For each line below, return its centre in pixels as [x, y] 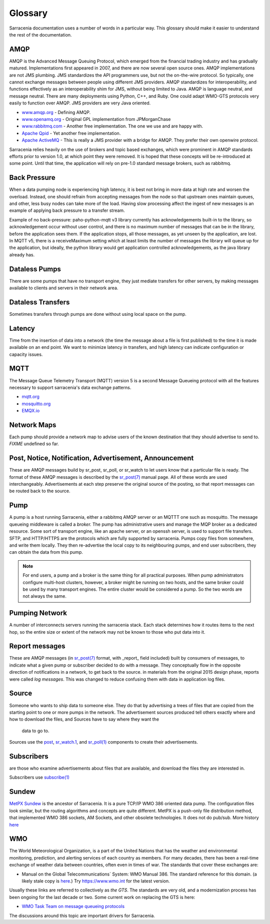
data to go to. [35, 731]
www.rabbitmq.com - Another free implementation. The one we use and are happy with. [112, 126]
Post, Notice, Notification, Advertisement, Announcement [101, 458]
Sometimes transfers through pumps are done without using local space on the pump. [98, 314]
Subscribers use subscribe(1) [39, 778]
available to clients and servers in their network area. [64, 288]
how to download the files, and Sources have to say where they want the [84, 719]
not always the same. [45, 596]
